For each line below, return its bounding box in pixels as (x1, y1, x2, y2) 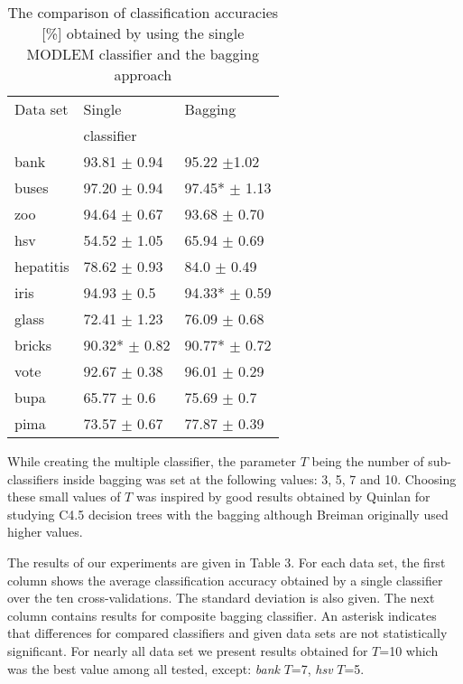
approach (114, 64, 172, 85)
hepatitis (14, 256, 69, 276)
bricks (14, 334, 52, 355)
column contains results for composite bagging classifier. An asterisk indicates (7, 605, 437, 624)
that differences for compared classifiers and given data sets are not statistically (7, 623, 448, 642)
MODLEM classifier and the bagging (26, 43, 259, 64)
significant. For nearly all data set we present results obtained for (7, 641, 368, 660)
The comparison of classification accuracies (7, 2, 279, 23)
